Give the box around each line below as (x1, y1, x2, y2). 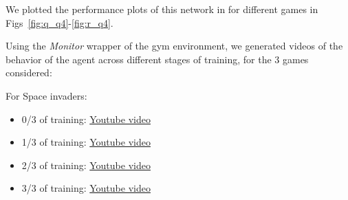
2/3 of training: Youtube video (21, 157, 151, 172)
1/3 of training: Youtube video (21, 135, 151, 149)
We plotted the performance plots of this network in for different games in (6, 2, 318, 16)
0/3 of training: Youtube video (21, 111, 151, 126)
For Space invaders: (6, 88, 87, 102)
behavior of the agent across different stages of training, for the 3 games (6, 52, 309, 66)
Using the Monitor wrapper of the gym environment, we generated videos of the (6, 38, 343, 53)
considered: (6, 65, 52, 80)
